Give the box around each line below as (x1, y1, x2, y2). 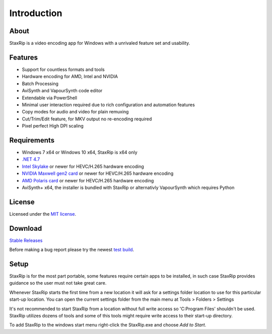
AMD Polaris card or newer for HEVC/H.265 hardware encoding (22, 177, 154, 183)
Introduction (9, 8, 62, 19)
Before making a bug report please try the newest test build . (9, 247, 134, 253)
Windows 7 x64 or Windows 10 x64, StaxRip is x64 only (22, 149, 138, 155)
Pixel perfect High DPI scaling (22, 123, 84, 129)
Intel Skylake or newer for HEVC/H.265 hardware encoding (22, 163, 145, 169)
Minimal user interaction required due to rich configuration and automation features (22, 101, 195, 108)
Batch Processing (22, 81, 59, 87)
